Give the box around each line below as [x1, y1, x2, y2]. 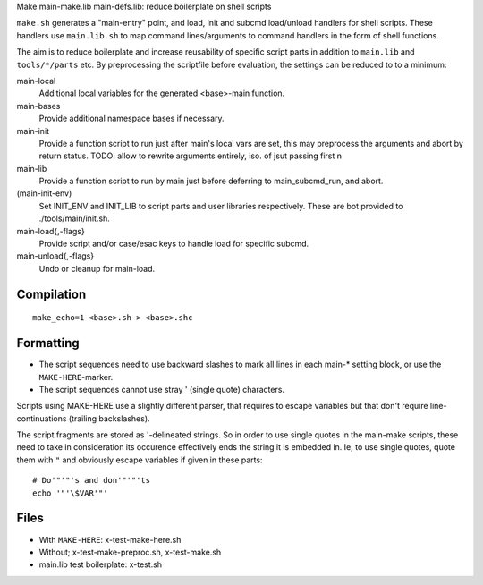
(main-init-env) [16, 188, 72, 199]
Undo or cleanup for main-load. [38, 263, 156, 274]
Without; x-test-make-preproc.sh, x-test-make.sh [38, 547, 222, 557]
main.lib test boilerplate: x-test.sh [38, 559, 163, 570]
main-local [16, 75, 56, 86]
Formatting [16, 335, 80, 351]
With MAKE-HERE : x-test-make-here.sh [38, 534, 182, 545]
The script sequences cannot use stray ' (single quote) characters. [38, 384, 285, 394]
